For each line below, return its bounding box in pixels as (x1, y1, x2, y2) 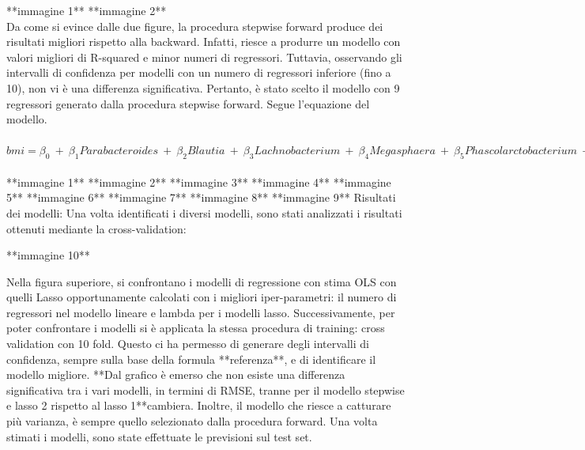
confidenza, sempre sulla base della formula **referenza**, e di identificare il (6, 350, 376, 367)
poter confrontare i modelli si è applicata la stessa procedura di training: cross (6, 320, 385, 336)
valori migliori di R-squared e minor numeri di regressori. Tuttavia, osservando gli (6, 48, 402, 65)
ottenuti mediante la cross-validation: (6, 220, 187, 236)
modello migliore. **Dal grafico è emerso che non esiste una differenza (6, 366, 345, 383)
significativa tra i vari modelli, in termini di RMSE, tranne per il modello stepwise (6, 381, 405, 398)
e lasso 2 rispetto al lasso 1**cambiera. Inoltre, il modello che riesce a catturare (6, 397, 391, 414)
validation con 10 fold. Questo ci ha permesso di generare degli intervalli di (6, 335, 369, 352)
